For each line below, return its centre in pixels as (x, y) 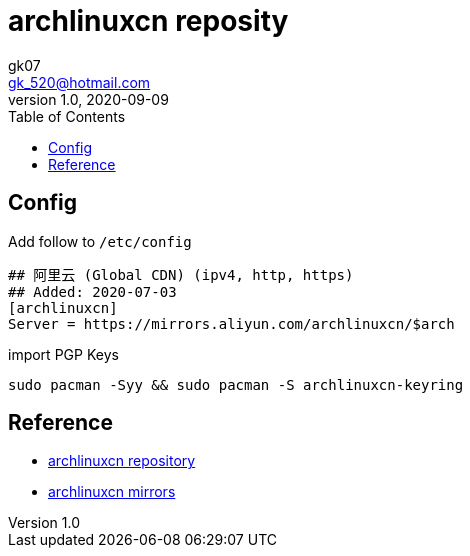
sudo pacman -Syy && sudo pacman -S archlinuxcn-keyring (236, 384)
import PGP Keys (63, 354)
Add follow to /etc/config (100, 241)
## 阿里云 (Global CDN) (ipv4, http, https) (181, 274)
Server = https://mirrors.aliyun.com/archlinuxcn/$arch (231, 323)
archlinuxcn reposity (148, 21)
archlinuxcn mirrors (112, 492)
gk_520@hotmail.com (79, 82)
